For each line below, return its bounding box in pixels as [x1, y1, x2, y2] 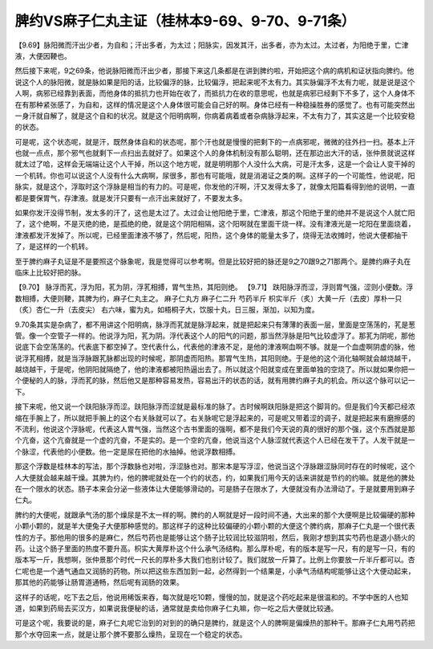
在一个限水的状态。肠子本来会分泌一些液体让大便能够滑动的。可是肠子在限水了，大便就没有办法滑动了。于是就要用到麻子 [14, 484, 415, 493]
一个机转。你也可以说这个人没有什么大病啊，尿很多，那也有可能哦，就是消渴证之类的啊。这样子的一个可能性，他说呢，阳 [14, 170, 415, 180]
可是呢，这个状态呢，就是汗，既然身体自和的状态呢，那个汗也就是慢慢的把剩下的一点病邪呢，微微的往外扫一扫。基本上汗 [14, 137, 415, 146]
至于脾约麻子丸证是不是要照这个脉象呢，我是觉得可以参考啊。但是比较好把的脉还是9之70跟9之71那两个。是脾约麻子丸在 [14, 256, 411, 266]
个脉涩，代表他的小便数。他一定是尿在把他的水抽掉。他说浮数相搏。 [14, 447, 240, 456]
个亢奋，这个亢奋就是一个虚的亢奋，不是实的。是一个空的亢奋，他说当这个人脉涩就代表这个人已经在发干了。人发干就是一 [14, 435, 415, 445]
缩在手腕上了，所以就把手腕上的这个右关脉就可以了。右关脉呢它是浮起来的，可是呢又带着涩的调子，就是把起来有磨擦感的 [14, 413, 415, 422]
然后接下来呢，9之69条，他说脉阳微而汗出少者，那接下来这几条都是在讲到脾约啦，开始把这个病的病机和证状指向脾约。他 [14, 66, 415, 76]
